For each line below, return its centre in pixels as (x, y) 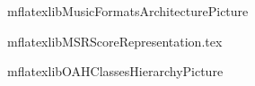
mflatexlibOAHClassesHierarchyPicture (115, 71)
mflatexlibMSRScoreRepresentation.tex (115, 41)
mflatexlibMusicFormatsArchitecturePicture (128, 11)
